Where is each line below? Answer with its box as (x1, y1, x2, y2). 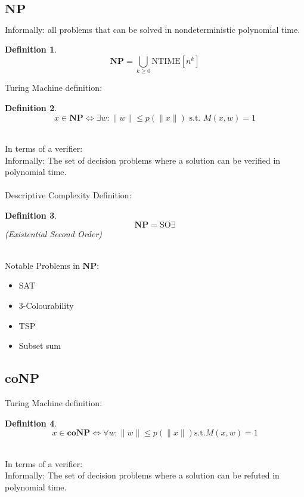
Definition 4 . (5, 416, 57, 429)
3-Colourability (18, 299, 74, 312)
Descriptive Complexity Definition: (5, 189, 132, 201)
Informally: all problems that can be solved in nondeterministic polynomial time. (5, 23, 300, 35)
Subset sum (18, 339, 61, 352)
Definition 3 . (5, 209, 57, 222)
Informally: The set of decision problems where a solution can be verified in (5, 154, 281, 166)
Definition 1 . (5, 43, 57, 56)
